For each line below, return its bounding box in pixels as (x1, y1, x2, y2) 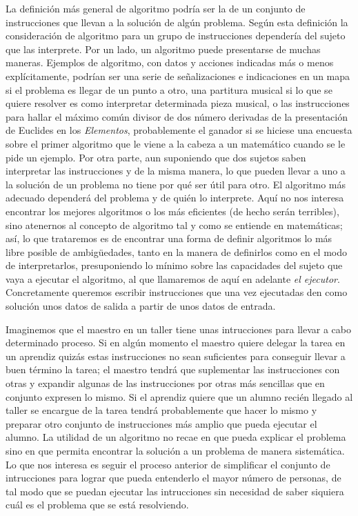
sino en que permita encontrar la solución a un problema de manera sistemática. (6, 444, 345, 457)
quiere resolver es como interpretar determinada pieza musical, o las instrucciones (6, 96, 350, 110)
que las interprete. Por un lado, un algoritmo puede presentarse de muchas (6, 41, 321, 56)
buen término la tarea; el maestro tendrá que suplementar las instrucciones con (6, 362, 340, 377)
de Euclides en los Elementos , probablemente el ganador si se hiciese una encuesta (6, 123, 352, 137)
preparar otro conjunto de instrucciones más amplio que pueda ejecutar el (6, 416, 317, 430)
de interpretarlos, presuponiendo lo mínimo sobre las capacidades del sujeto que (6, 258, 343, 272)
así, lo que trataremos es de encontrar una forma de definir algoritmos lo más (6, 231, 332, 246)
